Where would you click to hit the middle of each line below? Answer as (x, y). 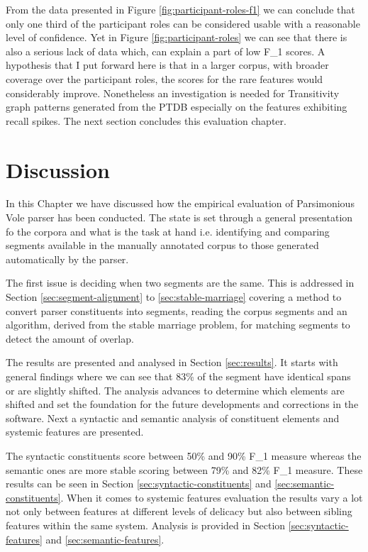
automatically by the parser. (67, 259)
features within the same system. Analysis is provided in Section (146, 525)
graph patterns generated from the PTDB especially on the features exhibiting (177, 107)
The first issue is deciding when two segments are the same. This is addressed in (180, 283)
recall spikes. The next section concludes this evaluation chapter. (146, 120)
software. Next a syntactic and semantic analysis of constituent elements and (173, 418)
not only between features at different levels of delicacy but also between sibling (179, 511)
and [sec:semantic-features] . (105, 539)
